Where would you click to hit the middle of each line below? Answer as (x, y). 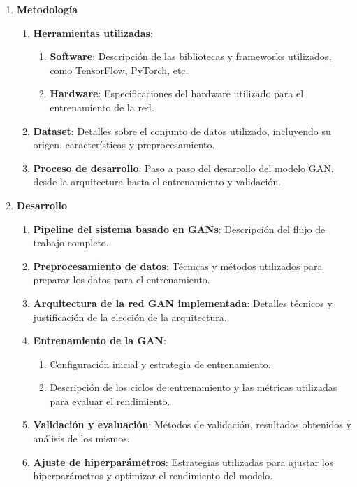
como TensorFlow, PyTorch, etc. (119, 70)
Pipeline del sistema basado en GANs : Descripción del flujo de (179, 228)
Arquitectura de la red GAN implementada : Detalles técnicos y (183, 303)
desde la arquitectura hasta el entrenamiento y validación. (157, 182)
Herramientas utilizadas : (93, 33)
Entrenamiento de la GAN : (100, 340)
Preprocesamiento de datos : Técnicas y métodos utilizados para (178, 266)
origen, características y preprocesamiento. (124, 144)
